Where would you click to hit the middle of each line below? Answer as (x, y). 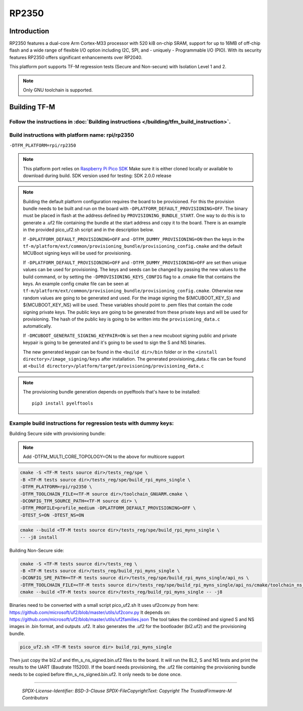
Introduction (29, 31)
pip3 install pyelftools (63, 404)
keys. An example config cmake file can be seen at (76, 284)
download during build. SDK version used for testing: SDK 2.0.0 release (97, 175)
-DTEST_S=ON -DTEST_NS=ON (52, 515)
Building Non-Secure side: (37, 550)
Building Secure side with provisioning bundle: (58, 433)
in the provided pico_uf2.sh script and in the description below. (88, 230)
